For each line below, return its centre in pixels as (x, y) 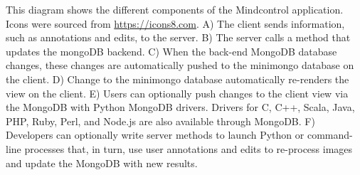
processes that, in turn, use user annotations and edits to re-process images (189, 148)
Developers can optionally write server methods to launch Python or (155, 135)
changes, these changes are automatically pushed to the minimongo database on (180, 65)
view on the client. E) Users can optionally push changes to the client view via (177, 93)
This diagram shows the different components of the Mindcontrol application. (175, 9)
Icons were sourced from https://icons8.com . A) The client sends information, (175, 23)
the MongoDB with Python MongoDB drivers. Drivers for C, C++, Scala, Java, (180, 107)
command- (330, 135)
